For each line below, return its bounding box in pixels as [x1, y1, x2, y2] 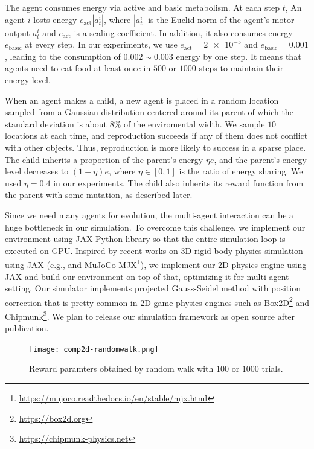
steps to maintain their [199, 62, 284, 74]
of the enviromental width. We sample [124, 117, 265, 130]
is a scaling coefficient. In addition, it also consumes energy [74, 26, 293, 39]
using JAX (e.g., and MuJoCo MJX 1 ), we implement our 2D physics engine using [5, 256, 307, 270]
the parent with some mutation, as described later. [5, 188, 193, 201]
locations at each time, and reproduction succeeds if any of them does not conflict [5, 129, 308, 142]
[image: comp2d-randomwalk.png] [29, 345, 159, 354]
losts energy [33, 13, 77, 25]
